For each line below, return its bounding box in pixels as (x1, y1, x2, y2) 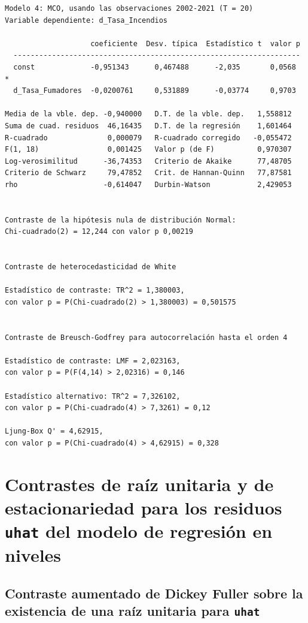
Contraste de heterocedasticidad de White (5, 263, 176, 272)
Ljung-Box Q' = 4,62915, (5, 427, 103, 436)
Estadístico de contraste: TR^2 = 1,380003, (5, 286, 185, 295)
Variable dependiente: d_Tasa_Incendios (5, 16, 168, 25)
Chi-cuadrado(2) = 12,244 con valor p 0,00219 (5, 227, 193, 236)
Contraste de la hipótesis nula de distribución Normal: (5, 215, 236, 224)
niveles (5, 543, 62, 567)
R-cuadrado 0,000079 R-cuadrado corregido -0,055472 (5, 133, 292, 142)
